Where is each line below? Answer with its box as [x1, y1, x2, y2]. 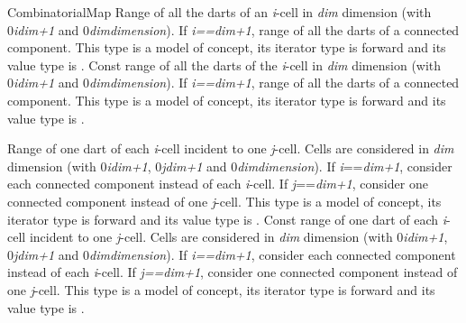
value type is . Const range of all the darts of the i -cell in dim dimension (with [7, 55, 442, 74]
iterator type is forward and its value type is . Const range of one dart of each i [7, 209, 447, 228]
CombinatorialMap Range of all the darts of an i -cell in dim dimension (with [7, 3, 432, 21]
